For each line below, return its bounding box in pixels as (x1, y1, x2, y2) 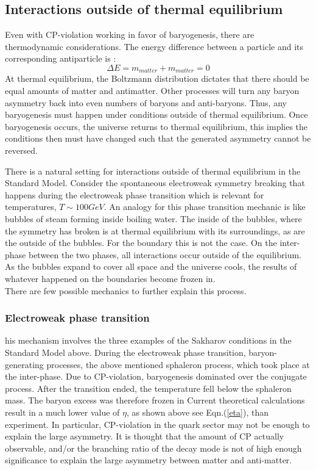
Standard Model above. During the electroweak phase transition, (5, 345, 246, 358)
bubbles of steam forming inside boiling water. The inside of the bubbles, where (5, 212, 302, 225)
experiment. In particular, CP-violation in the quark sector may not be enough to (5, 418, 310, 430)
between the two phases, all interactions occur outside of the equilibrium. (28, 248, 301, 261)
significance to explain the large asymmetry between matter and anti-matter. (5, 454, 292, 466)
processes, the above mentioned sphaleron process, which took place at (46, 358, 310, 371)
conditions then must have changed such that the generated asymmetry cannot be (5, 132, 311, 145)
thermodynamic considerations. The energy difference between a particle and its (5, 40, 304, 52)
